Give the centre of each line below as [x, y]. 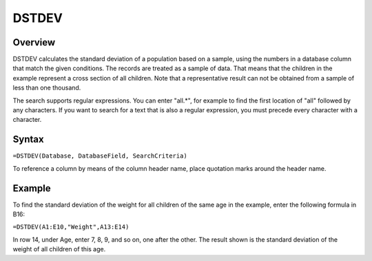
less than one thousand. [47, 88]
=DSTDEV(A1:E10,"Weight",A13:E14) [71, 227]
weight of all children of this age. [59, 249]
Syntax [28, 139]
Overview [34, 42]
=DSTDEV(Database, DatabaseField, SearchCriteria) [100, 156]
